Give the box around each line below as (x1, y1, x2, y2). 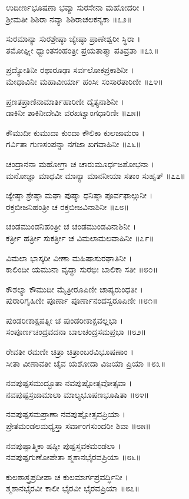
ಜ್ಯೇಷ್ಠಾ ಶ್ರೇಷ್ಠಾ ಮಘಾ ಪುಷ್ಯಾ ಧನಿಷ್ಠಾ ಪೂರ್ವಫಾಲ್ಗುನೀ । (6, 189, 153, 201)
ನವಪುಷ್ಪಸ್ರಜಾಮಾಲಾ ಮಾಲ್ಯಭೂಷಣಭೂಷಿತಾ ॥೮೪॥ (6, 388, 150, 400)
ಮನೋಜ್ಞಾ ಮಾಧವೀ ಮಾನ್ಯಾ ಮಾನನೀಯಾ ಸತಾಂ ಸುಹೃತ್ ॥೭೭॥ (6, 169, 185, 181)
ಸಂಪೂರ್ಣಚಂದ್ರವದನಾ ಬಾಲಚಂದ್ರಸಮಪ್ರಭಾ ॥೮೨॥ (6, 325, 146, 338)
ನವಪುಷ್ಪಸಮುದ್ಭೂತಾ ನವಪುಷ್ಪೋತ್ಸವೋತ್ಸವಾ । (6, 377, 132, 389)
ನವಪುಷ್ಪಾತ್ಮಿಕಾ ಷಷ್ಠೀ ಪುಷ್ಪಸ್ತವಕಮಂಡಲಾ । (6, 439, 121, 451)
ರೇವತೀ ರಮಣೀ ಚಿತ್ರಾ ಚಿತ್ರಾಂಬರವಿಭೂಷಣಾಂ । (6, 345, 134, 358)
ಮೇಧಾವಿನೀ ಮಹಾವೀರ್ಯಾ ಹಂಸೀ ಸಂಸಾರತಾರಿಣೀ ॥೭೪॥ (6, 75, 163, 87)
